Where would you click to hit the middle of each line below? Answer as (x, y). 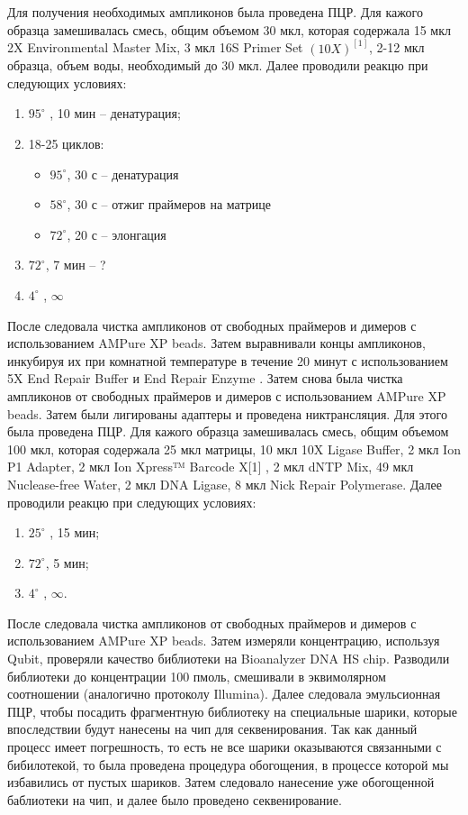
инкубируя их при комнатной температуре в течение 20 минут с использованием (228, 360)
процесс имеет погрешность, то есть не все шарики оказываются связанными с (225, 747)
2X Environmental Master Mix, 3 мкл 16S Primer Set (155, 47)
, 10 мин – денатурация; (115, 113)
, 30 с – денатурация (123, 174)
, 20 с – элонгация (117, 234)
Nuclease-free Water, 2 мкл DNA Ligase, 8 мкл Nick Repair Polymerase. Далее (225, 484)
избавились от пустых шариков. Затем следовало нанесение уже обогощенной (221, 782)
